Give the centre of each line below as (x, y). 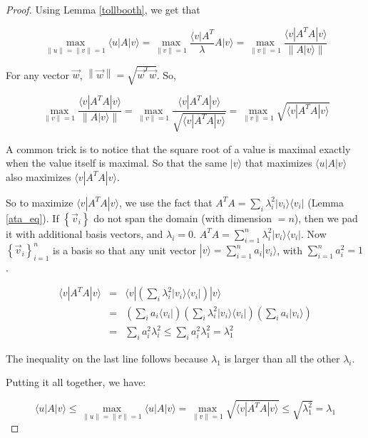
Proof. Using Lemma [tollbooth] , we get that (103, 9)
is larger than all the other (282, 358)
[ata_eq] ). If (32, 218)
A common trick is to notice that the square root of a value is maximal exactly (178, 148)
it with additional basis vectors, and (85, 233)
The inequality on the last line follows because (107, 358)
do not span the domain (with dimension (183, 218)
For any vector (37, 74)
